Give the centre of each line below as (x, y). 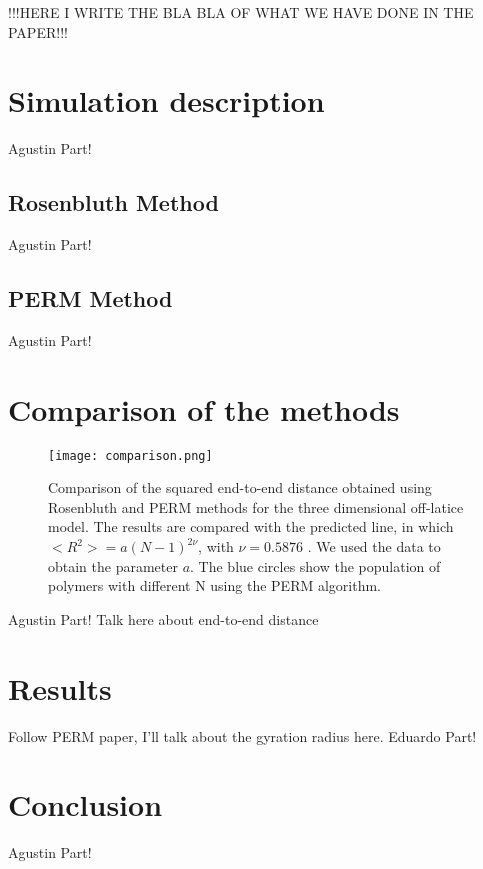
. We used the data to (374, 546)
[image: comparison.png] (130, 455)
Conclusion (85, 804)
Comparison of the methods (204, 408)
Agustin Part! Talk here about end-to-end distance (163, 618)
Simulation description (166, 100)
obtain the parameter (113, 565)
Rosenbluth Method (113, 202)
